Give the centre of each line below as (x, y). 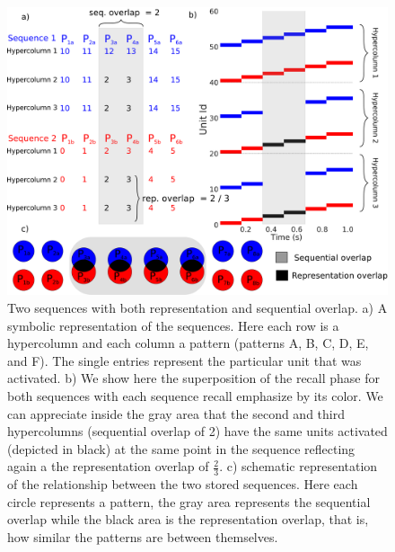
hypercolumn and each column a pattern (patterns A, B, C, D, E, (188, 343)
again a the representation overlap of (108, 466)
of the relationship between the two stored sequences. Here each (183, 484)
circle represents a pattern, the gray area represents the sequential (189, 501)
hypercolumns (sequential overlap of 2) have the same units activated (197, 431)
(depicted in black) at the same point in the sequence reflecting (181, 448)
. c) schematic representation (298, 466)
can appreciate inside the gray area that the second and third (176, 413)
